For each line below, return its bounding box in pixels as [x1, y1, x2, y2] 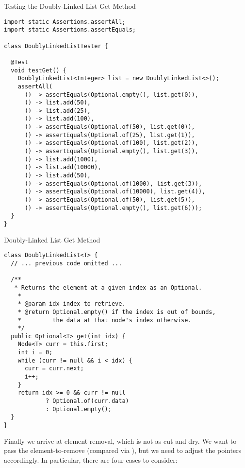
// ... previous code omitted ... [11, 260, 122, 267]
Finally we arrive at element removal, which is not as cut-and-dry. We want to [4, 435, 237, 446]
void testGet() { [11, 67, 66, 74]
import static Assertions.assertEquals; [4, 26, 136, 34]
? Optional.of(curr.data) [45, 398, 129, 405]
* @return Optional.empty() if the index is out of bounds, [17, 308, 216, 315]
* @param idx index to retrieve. [17, 300, 126, 308]
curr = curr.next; [24, 365, 84, 372]
